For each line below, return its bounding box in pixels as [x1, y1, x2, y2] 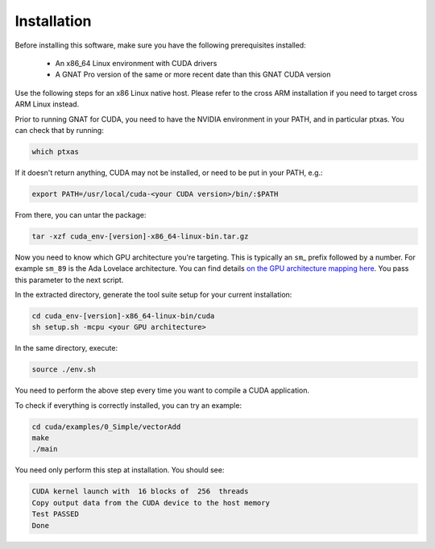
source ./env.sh [31, 365, 97, 374]
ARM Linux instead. [14, 99, 80, 109]
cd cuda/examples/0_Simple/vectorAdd [31, 422, 181, 431]
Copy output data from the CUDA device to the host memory [31, 498, 270, 507]
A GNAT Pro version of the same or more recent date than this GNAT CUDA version [55, 69, 331, 80]
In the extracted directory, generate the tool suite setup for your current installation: [14, 289, 292, 299]
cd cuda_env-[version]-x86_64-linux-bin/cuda [31, 311, 215, 320]
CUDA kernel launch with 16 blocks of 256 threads [31, 487, 249, 496]
